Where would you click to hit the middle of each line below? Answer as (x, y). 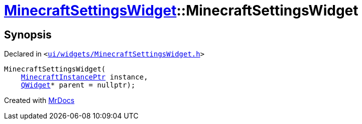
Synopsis (28, 34)
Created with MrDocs (39, 100)
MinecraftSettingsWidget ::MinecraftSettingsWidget (181, 10)
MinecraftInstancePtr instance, (84, 77)
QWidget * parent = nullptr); (78, 85)
